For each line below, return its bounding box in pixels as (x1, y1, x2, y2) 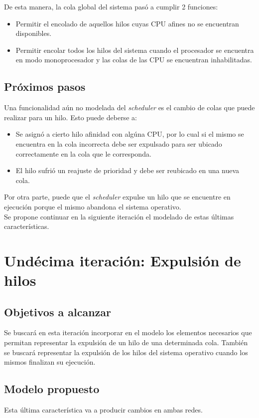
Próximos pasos (4, 79, 86, 94)
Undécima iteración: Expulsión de (4, 250, 241, 270)
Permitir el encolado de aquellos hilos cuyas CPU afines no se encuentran (15, 18, 239, 28)
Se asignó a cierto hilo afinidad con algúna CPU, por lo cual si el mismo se (15, 129, 244, 139)
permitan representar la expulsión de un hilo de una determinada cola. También (4, 337, 248, 348)
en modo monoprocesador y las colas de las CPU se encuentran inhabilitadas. (15, 54, 252, 65)
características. (4, 221, 49, 231)
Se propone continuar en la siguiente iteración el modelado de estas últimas (4, 211, 234, 221)
